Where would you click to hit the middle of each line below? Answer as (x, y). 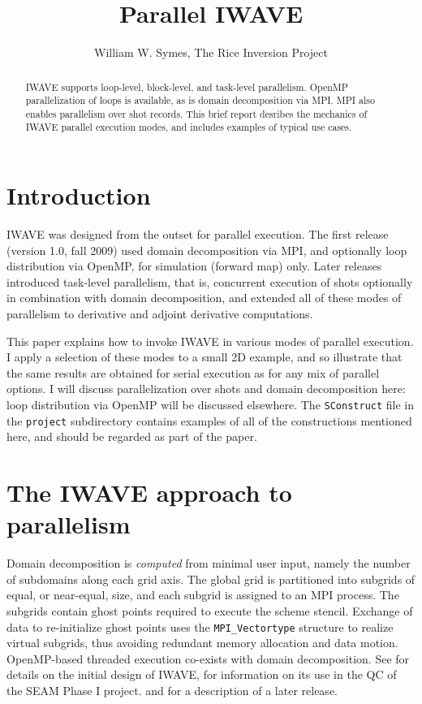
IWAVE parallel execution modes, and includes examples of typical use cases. (189, 127)
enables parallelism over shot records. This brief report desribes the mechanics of (196, 113)
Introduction (79, 195)
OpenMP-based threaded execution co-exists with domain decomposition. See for (208, 658)
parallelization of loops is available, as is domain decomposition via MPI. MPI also (200, 100)
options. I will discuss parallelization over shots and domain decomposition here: (206, 389)
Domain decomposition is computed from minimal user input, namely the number (209, 563)
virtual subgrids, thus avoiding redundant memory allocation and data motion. (202, 643)
